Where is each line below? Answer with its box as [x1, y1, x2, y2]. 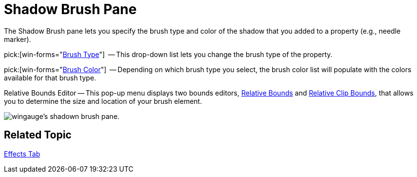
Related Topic [4, 129, 72, 141]
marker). [4, 35, 31, 43]
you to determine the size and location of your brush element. [4, 97, 202, 105]
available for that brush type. [4, 73, 96, 82]
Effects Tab [4, 149, 40, 158]
